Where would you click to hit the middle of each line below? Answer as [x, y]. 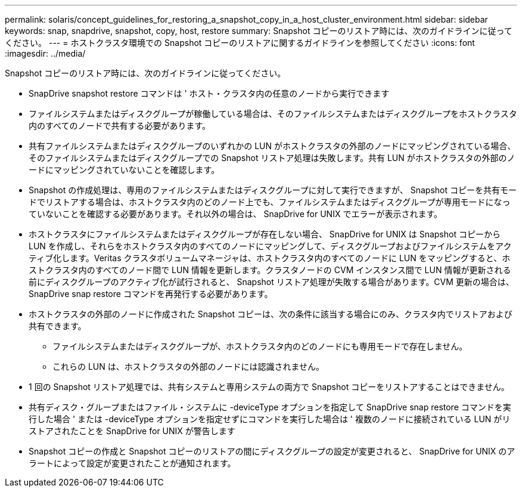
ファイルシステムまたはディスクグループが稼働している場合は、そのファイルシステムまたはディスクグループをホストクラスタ [273, 114]
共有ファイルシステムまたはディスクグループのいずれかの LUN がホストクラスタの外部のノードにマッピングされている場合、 [272, 146]
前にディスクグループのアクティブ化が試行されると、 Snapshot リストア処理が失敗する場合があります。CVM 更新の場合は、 [271, 282]
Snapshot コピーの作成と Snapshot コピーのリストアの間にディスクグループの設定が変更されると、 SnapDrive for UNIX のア [272, 451]
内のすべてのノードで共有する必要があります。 [120, 126]
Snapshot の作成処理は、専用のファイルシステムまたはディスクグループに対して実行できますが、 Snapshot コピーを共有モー [273, 190]
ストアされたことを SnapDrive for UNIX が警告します [132, 431]
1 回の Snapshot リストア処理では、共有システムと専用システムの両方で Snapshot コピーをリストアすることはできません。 [269, 387]
